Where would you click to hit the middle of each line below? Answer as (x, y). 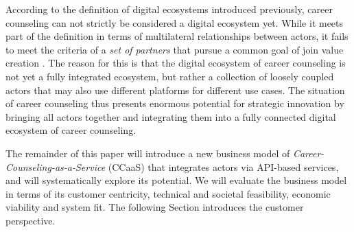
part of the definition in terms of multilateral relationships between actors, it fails (177, 36)
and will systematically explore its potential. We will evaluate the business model (176, 180)
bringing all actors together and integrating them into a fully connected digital (171, 116)
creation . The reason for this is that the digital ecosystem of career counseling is (176, 63)
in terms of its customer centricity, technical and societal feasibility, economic (168, 193)
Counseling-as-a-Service (56, 166)
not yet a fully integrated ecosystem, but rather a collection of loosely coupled (170, 76)
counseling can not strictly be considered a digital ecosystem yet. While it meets (175, 22)
